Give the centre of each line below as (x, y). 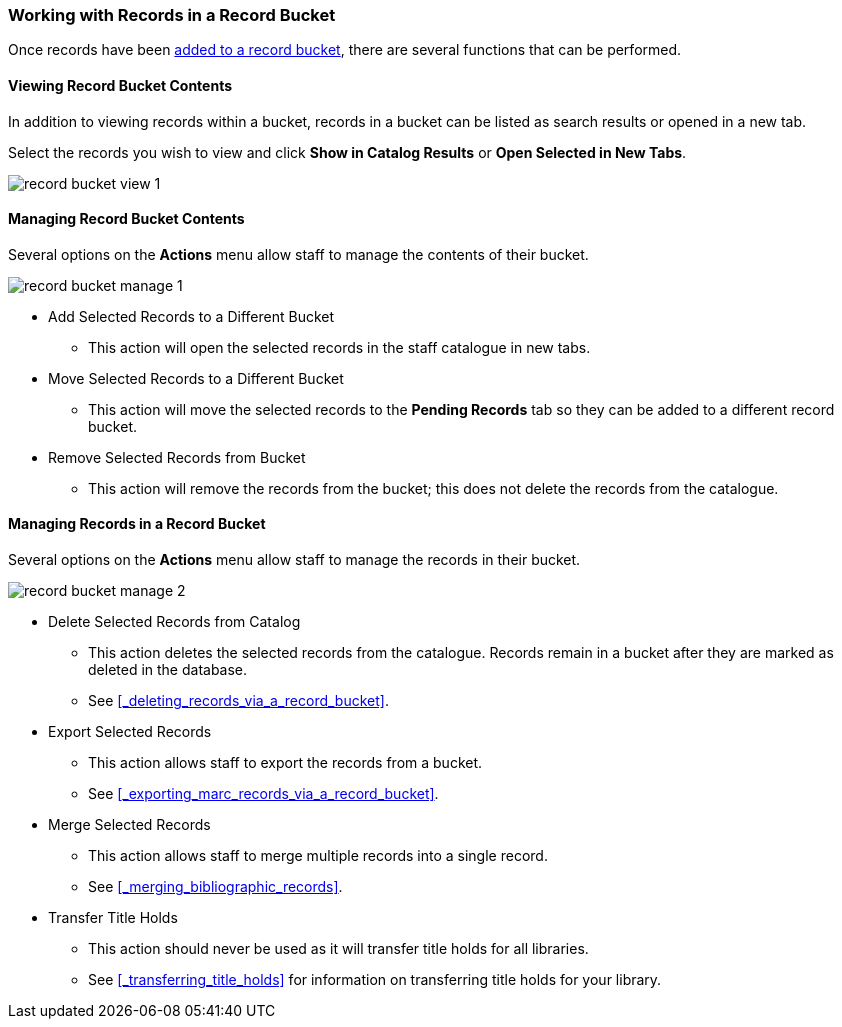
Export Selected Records (130, 732)
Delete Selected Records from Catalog (174, 622)
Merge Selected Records (129, 825)
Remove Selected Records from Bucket (177, 457)
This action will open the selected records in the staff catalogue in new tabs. (339, 347)
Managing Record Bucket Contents (126, 219)
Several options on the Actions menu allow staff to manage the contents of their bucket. (298, 254)
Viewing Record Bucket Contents (120, 85)
